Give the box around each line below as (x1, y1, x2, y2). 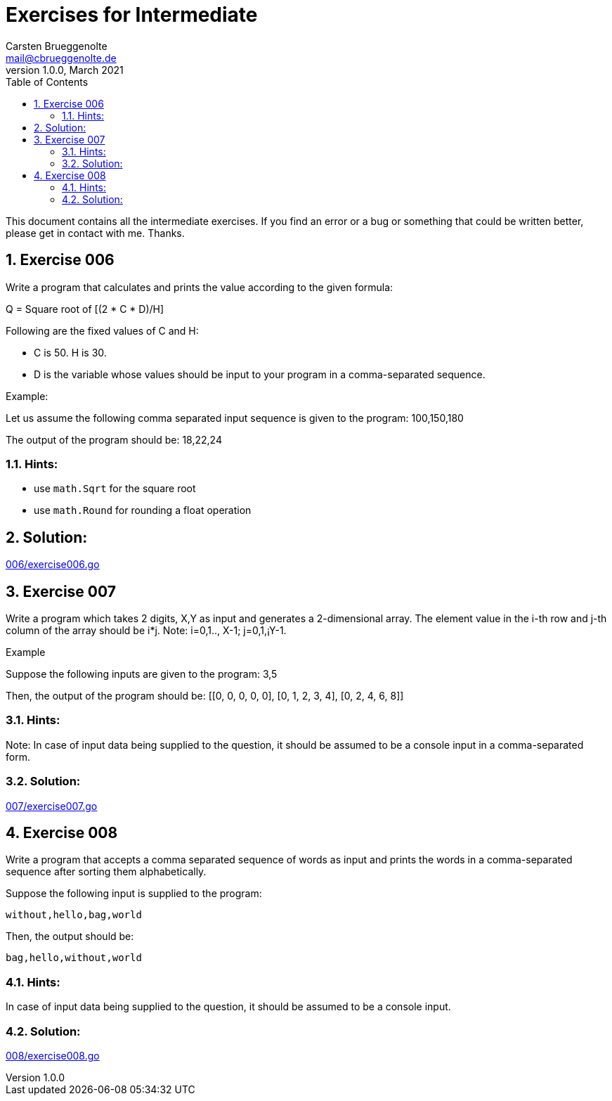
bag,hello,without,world (6, 952, 142, 964)
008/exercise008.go (6, 1049, 100, 1062)
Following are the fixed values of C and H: (6, 324, 199, 337)
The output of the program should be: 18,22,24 (6, 433, 222, 446)
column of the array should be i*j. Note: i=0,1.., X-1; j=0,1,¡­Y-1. (6, 624, 287, 637)
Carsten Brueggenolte (6, 39, 108, 52)
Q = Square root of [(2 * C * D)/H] (6, 302, 164, 315)
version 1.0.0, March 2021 (6, 63, 124, 76)
